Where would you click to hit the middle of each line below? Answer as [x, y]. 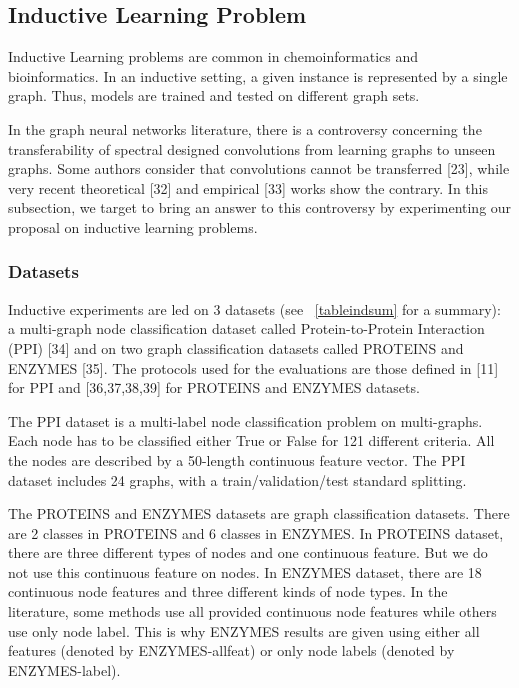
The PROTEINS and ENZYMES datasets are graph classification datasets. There [259, 513]
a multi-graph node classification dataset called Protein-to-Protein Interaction [246, 328]
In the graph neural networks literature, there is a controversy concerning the [245, 128]
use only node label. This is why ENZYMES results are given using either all [244, 630]
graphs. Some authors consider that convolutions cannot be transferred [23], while [259, 168]
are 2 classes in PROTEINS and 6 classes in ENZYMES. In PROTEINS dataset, [256, 532]
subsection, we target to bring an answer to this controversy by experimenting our [260, 207]
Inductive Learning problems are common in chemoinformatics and [213, 56]
